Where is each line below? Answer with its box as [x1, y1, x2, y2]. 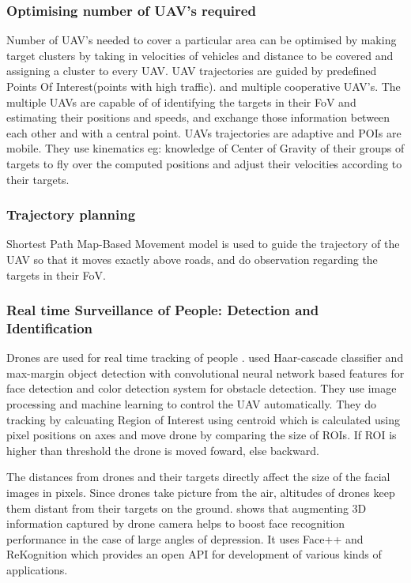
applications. [6, 562, 68, 578]
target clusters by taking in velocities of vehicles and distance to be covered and [6, 47, 394, 63]
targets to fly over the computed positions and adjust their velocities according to [6, 155, 402, 171]
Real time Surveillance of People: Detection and [6, 300, 319, 320]
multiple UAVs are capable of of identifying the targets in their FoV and [6, 93, 356, 110]
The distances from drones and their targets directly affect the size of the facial [6, 468, 390, 485]
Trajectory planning [6, 205, 136, 224]
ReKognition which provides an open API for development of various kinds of [6, 546, 382, 562]
